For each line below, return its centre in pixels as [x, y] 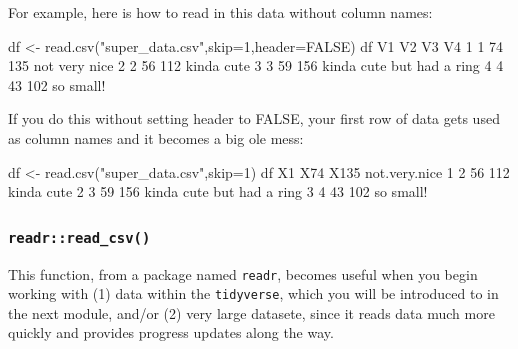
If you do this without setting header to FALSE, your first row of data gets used [254, 118]
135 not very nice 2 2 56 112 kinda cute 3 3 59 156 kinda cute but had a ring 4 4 [256, 65]
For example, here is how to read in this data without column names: [220, 12]
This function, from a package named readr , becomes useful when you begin [243, 273]
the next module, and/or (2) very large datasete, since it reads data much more [251, 312]
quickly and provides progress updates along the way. [171, 332]
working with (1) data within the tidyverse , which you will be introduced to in [253, 293]
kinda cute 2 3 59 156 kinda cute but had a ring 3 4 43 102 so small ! [218, 191]
